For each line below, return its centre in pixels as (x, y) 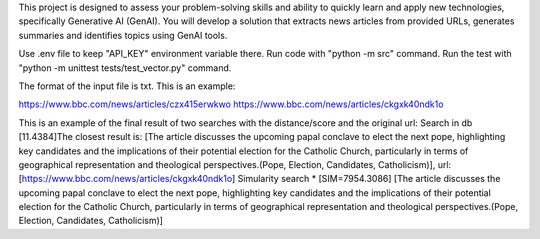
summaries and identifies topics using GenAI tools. (123, 35)
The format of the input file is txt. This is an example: (127, 86)
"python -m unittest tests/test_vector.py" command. (125, 67)
